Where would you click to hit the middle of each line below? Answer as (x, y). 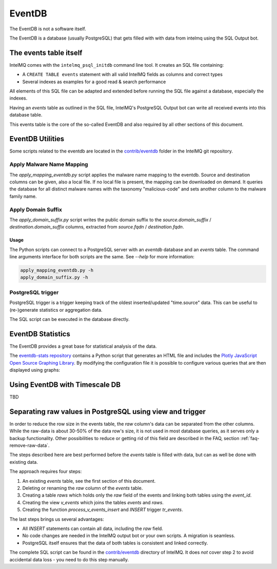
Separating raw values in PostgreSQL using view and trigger (108, 412)
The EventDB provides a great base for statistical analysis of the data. (83, 346)
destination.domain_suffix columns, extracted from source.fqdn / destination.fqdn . (97, 227)
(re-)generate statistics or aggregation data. (56, 310)
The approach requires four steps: (46, 471)
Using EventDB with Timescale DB (65, 384)
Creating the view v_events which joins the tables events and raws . (93, 502)
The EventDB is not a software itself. (48, 29)
